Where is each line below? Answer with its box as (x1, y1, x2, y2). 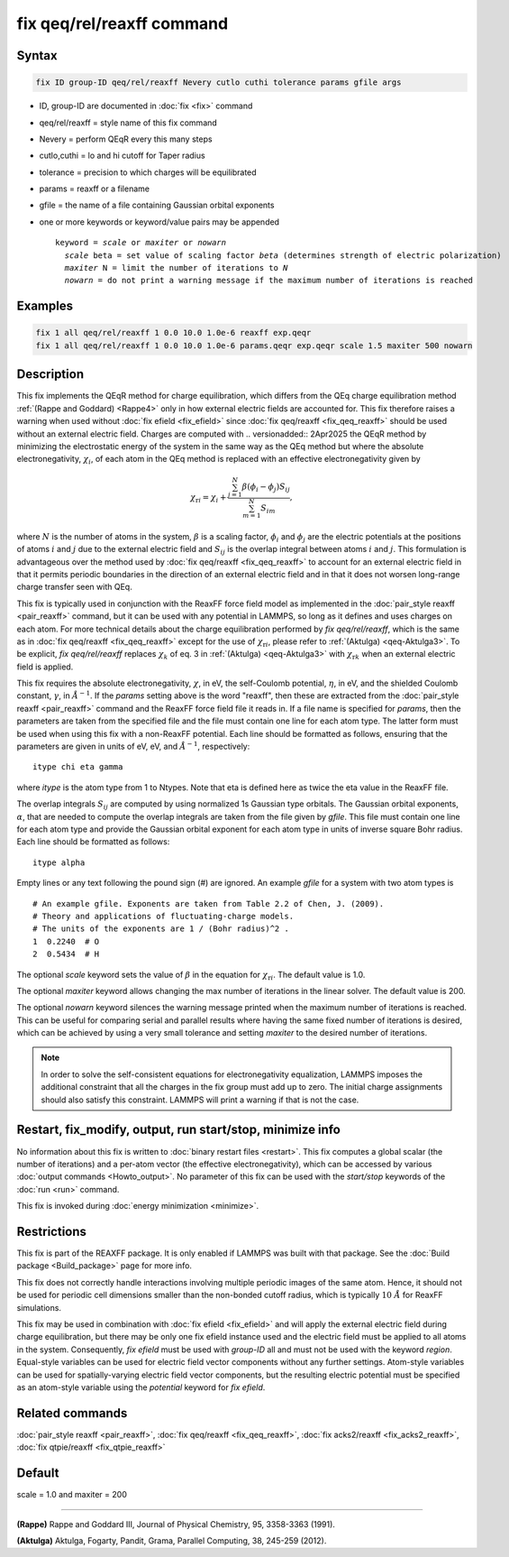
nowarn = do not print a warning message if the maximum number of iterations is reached (64, 275, 473, 286)
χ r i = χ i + (189, 493, 227, 505)
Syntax (16, 48, 58, 63)
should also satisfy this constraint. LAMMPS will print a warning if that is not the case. (41, 1094, 359, 1105)
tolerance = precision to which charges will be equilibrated (39, 167, 257, 178)
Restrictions (16, 1223, 87, 1239)
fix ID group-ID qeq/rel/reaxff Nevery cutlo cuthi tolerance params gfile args (35, 78, 402, 88)
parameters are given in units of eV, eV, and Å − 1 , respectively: (16, 740, 250, 752)
